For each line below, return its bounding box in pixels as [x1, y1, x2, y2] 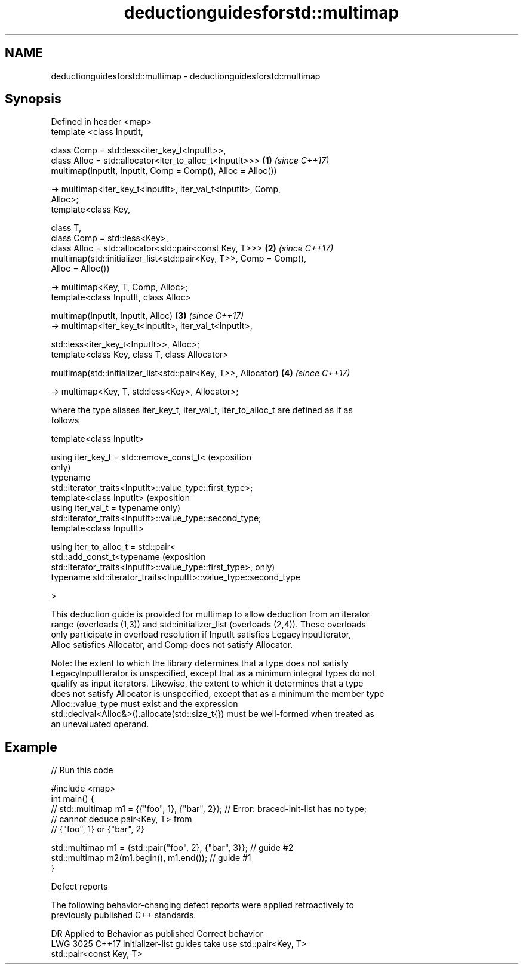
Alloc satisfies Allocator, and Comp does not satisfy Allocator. [51, 639, 293, 650]
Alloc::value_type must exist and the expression [51, 699, 238, 709]
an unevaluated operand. [51, 719, 149, 730]
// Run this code [51, 765, 113, 776]
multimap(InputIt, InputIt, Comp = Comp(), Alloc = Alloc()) [51, 165, 277, 176]
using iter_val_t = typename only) [51, 503, 180, 513]
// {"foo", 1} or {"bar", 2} [51, 824, 144, 835]
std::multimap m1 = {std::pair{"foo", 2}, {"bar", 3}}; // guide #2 [51, 842, 294, 853]
